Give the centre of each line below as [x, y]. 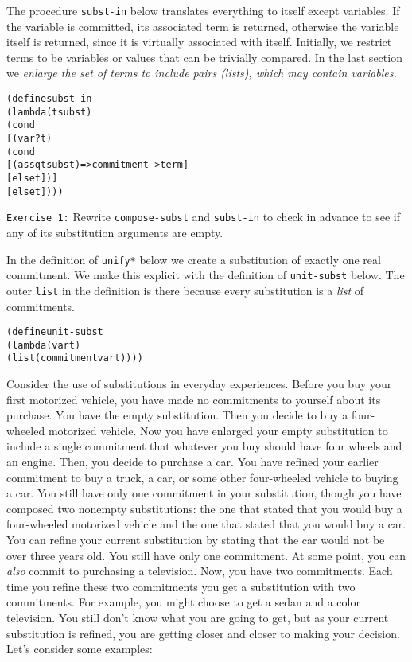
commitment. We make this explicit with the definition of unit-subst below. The [206, 275]
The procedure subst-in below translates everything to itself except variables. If [203, 10]
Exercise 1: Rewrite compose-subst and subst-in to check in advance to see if [203, 217]
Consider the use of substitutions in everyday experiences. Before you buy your [199, 384]
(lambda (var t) [44, 345]
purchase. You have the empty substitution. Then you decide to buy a [177, 415]
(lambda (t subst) [49, 112]
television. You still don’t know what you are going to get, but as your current [198, 617]
